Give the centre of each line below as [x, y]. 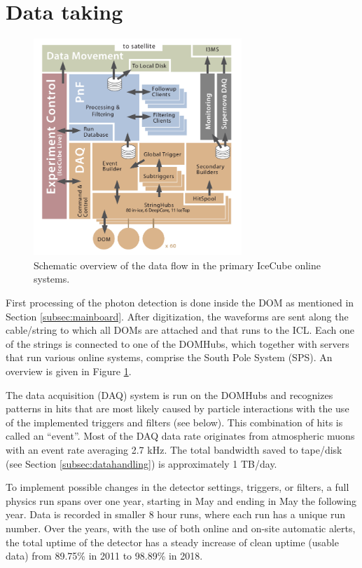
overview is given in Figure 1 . [69, 371]
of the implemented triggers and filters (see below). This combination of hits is [174, 422]
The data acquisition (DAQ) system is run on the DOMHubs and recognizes [169, 394]
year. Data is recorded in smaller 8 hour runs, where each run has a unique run [176, 514]
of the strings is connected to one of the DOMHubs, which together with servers [177, 343]
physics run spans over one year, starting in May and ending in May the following [181, 500]
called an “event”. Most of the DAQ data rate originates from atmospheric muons [180, 436]
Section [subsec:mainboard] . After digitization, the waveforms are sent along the [177, 316]
